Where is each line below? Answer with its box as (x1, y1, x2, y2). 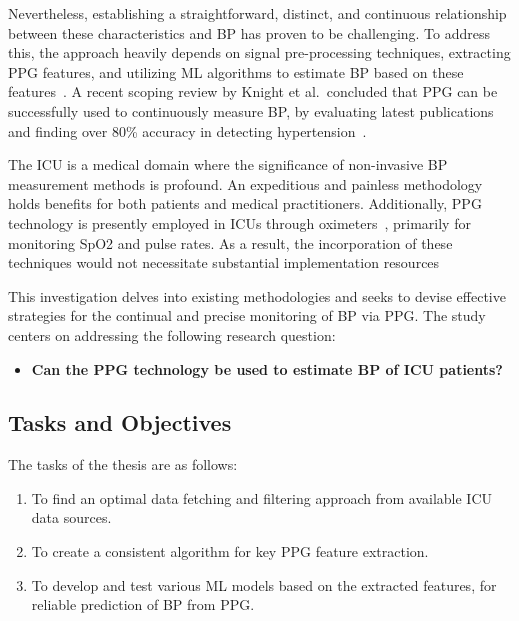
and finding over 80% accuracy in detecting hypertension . (8, 120, 367, 141)
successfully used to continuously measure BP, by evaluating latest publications (8, 100, 494, 121)
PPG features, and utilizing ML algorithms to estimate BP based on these (8, 61, 464, 82)
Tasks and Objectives (8, 407, 232, 438)
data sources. (31, 507, 112, 528)
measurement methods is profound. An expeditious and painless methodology (8, 173, 483, 194)
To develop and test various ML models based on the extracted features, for (31, 574, 497, 595)
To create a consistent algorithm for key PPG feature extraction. (31, 541, 429, 562)
